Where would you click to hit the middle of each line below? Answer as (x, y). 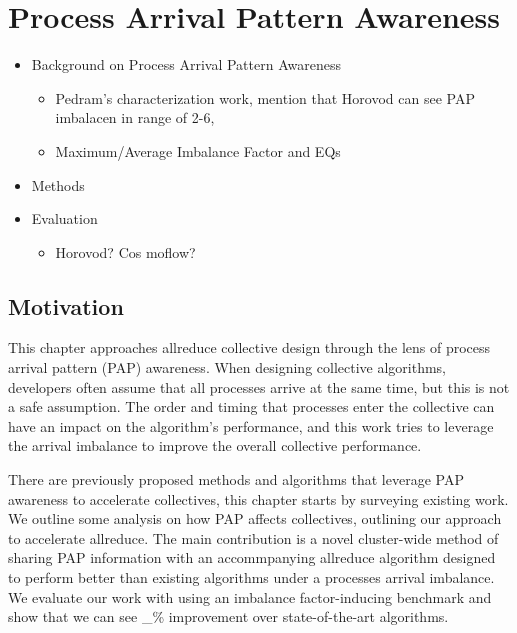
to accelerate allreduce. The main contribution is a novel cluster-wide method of (253, 537)
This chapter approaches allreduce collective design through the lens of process (249, 347)
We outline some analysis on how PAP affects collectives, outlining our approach (255, 518)
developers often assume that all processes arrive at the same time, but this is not (259, 386)
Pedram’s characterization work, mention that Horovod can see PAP (265, 97)
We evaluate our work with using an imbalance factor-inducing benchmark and (250, 596)
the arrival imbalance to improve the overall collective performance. (215, 445)
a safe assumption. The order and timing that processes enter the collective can (251, 406)
